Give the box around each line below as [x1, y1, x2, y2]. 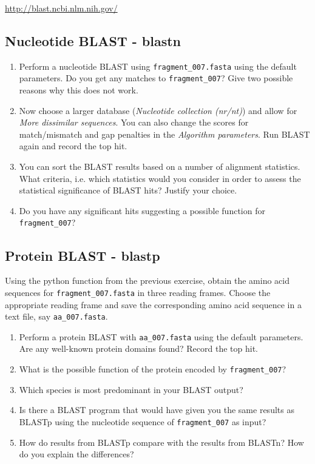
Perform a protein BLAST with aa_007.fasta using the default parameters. [19, 330, 303, 343]
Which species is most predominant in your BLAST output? [19, 383, 243, 395]
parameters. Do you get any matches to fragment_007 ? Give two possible [19, 72, 293, 84]
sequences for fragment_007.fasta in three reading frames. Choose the [5, 286, 271, 298]
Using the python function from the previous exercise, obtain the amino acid [5, 274, 290, 287]
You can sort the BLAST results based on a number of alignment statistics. [19, 160, 300, 173]
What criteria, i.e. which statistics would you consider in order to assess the [19, 172, 301, 184]
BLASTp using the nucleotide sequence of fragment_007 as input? [19, 415, 266, 428]
